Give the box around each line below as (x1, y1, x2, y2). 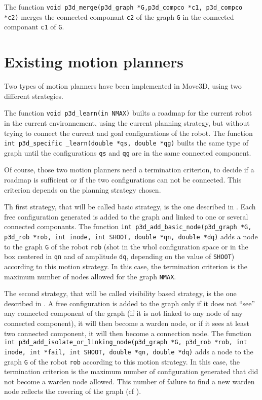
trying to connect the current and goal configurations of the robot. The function (4, 127, 253, 138)
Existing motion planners (4, 51, 184, 72)
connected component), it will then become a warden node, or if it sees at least (4, 318, 250, 329)
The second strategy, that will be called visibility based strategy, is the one (4, 288, 237, 299)
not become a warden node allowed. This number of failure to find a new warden (4, 376, 255, 386)
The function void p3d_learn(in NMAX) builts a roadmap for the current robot (4, 107, 252, 118)
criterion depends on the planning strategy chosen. (4, 184, 161, 195)
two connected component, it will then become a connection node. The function (4, 328, 252, 338)
